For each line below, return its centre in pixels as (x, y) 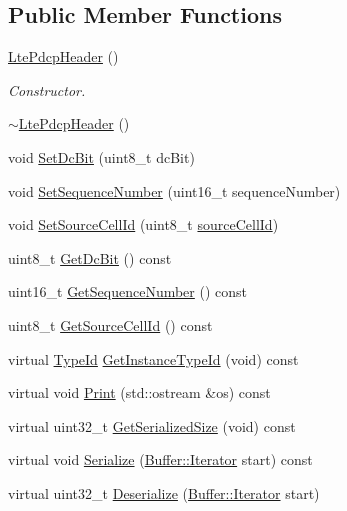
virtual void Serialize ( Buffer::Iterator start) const (160, 459)
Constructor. (47, 89)
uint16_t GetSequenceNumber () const (128, 291)
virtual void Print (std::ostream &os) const (139, 392)
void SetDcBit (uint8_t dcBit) (101, 156)
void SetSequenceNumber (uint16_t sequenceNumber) (174, 190)
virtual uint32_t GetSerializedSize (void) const (152, 425)
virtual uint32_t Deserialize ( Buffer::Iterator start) (164, 492)
